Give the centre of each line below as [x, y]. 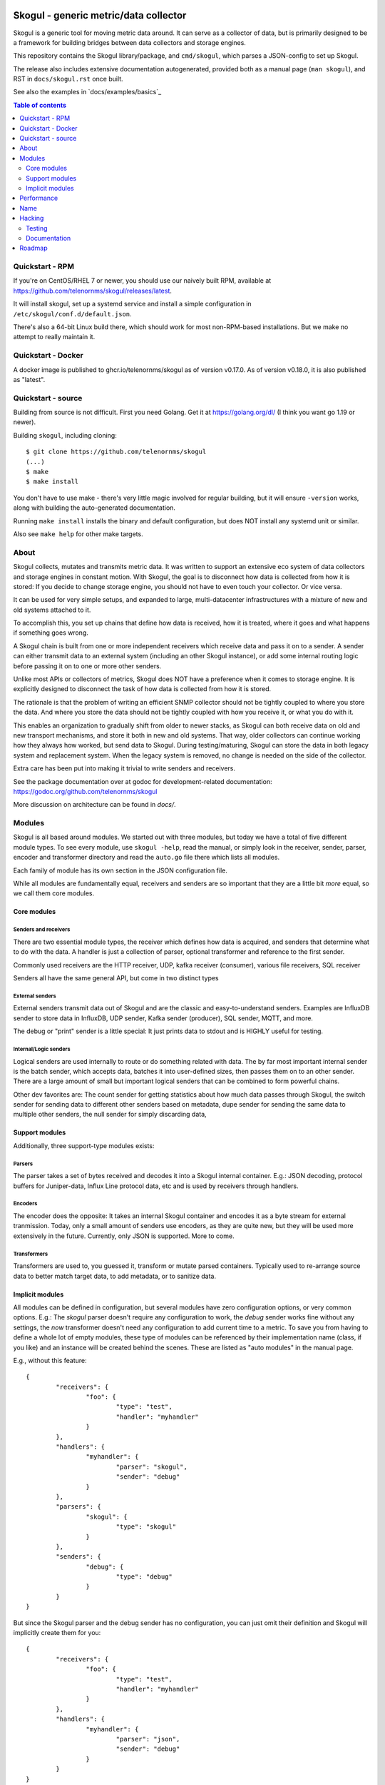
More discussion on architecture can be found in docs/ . [94, 805]
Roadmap [34, 248]
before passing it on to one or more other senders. [87, 666]
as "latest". [29, 379]
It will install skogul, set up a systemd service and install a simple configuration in [133, 304]
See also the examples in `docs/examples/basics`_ [87, 92]
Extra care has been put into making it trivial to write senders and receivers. [124, 768]
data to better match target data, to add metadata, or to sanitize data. [115, 1276]
